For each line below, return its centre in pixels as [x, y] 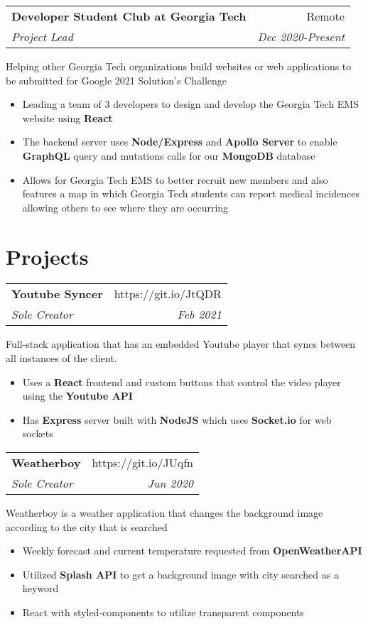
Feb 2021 [199, 314]
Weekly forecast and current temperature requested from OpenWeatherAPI [192, 551]
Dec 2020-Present [301, 37]
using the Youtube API [77, 396]
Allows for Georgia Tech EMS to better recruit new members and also [175, 179]
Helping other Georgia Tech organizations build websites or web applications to [179, 66]
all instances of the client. [61, 358]
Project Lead [42, 37]
